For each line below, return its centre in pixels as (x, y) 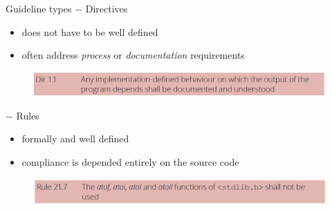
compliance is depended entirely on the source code (130, 161)
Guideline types (39, 8)
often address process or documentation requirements (133, 55)
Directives (107, 8)
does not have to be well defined (90, 31)
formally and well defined (75, 139)
